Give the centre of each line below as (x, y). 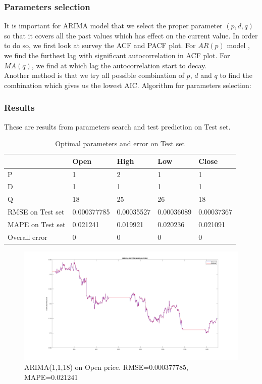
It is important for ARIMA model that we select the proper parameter (113, 26)
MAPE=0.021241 (51, 377)
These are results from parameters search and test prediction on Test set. (117, 126)
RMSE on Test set (36, 212)
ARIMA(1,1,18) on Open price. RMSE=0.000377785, (106, 367)
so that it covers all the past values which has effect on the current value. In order (131, 35)
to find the (236, 75)
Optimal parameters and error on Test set (120, 143)
